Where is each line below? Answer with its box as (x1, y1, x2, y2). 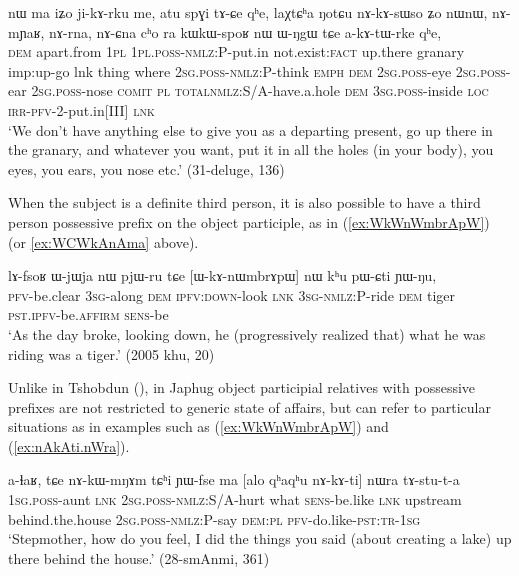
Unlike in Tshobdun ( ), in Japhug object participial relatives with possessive (8, 377, 476, 398)
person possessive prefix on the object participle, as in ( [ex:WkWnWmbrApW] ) (8, 211, 490, 232)
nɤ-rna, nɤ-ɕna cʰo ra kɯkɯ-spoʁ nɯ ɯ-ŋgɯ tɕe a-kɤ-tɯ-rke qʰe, (49, 21, 442, 42)
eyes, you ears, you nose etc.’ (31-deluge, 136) (8, 158, 285, 179)
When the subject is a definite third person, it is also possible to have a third (8, 192, 481, 213)
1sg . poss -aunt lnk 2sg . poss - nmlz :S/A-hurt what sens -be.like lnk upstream (8, 489, 462, 510)
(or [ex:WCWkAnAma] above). (8, 231, 199, 252)
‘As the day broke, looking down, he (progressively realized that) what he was (8, 323, 486, 344)
